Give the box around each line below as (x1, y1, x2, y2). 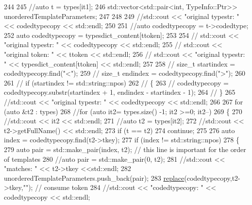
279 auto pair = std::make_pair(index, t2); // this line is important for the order (4, 144, 246, 154)
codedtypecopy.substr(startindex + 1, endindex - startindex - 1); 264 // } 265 (4, 87, 235, 97)
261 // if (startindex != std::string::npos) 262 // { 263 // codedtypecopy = (4, 77, 229, 87)
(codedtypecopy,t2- (184, 172, 240, 183)
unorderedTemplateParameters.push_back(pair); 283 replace (4, 172, 185, 183)
